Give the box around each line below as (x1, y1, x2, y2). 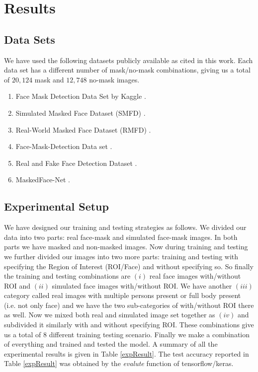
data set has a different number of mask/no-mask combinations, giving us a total (4, 65, 251, 75)
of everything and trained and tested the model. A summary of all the (4, 339, 218, 349)
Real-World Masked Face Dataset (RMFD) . (15, 124, 151, 135)
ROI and (4, 280, 31, 291)
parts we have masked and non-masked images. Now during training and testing (4, 241, 248, 252)
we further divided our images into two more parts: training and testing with (4, 251, 239, 261)
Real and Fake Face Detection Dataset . (15, 157, 137, 168)
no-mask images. (89, 74, 140, 84)
